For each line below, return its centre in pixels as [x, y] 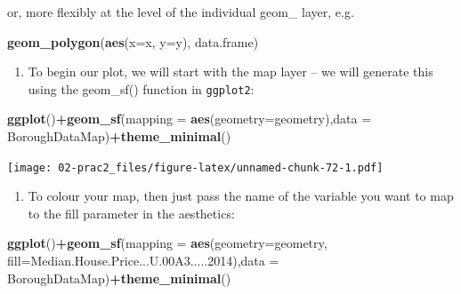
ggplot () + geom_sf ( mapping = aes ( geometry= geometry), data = [190, 119]
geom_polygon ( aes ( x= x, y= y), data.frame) [133, 41]
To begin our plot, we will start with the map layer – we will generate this [230, 72]
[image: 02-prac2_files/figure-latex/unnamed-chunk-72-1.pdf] [195, 167]
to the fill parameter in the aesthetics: [131, 213]
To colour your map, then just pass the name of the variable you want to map [241, 196]
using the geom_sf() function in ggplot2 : [141, 88]
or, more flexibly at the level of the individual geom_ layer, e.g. [181, 12]
